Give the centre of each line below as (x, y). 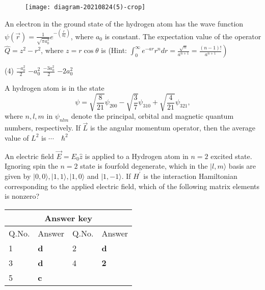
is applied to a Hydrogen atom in (137, 156)
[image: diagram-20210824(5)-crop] (85, 7)
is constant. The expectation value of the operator (183, 36)
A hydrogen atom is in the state (55, 88)
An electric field (29, 156)
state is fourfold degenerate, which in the (144, 166)
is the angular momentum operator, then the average (173, 128)
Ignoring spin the (31, 166)
